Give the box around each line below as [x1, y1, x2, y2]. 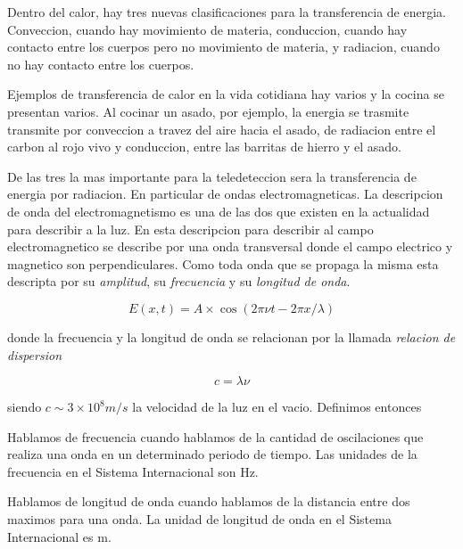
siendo [7, 397, 42, 416]
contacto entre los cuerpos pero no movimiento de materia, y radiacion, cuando [7, 37, 440, 56]
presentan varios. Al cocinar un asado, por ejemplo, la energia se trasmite [7, 102, 409, 120]
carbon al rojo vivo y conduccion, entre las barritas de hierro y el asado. [7, 137, 401, 156]
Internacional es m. [7, 527, 112, 545]
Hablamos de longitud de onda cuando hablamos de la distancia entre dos [7, 492, 410, 511]
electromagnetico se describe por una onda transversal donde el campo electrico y [7, 237, 453, 256]
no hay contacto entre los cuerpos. [7, 54, 194, 73]
